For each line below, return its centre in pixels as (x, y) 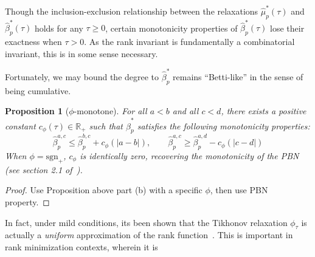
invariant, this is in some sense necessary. (81, 53)
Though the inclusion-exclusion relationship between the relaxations (132, 11)
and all (185, 111)
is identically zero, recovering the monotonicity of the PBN (189, 155)
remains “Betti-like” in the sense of (238, 76)
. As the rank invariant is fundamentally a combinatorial (189, 42)
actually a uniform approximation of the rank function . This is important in (149, 235)
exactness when (33, 42)
